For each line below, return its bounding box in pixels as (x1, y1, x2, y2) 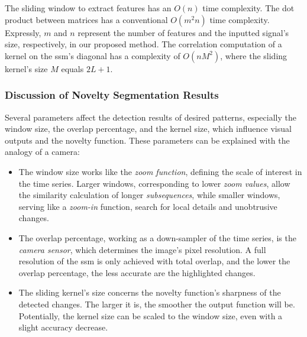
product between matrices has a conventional (5, 13, 168, 25)
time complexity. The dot (202, 2, 295, 14)
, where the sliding (220, 49, 287, 61)
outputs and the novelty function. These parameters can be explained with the (5, 134, 290, 146)
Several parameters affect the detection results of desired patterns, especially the (5, 111, 296, 123)
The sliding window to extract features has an (5, 2, 172, 14)
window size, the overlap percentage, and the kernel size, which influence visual (5, 122, 292, 135)
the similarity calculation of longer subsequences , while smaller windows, (18, 189, 280, 201)
